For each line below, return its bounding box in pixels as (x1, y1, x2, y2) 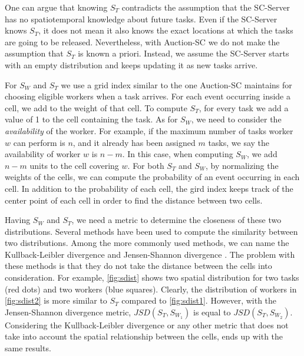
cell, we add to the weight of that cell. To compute (5, 101, 187, 114)
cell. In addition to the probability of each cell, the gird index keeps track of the (5, 182, 293, 194)
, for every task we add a (199, 101, 289, 114)
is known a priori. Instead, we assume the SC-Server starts (78, 47, 289, 59)
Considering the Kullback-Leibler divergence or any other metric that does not (5, 318, 289, 331)
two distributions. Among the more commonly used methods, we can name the (5, 237, 289, 249)
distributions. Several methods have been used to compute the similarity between (5, 225, 298, 237)
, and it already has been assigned (72, 136, 196, 148)
